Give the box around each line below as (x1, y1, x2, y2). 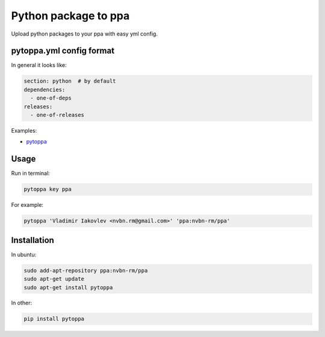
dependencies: (23, 86, 66, 93)
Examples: (11, 127, 37, 134)
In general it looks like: (11, 61, 67, 69)
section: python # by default (23, 78, 117, 84)
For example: (11, 201, 44, 209)
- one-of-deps (30, 95, 72, 102)
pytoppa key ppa (23, 186, 72, 193)
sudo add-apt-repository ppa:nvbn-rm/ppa (23, 267, 148, 274)
